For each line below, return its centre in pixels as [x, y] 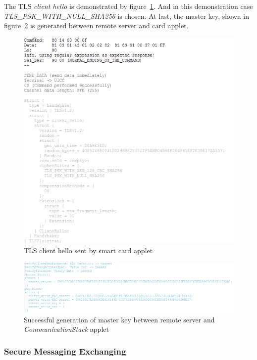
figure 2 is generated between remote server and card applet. [96, 25]
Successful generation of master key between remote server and [119, 319]
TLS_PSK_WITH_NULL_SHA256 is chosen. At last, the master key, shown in [127, 16]
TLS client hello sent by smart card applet [88, 250]
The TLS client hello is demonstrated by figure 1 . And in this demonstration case [128, 6]
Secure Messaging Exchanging [65, 351]
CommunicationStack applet [66, 329]
